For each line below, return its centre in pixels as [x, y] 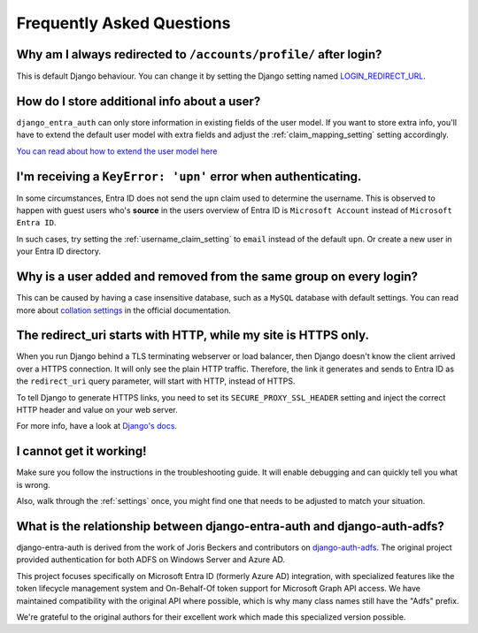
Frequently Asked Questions [123, 23]
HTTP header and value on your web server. [97, 409]
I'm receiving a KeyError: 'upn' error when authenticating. [189, 176]
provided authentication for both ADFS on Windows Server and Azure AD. [151, 560]
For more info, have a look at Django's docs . [96, 426]
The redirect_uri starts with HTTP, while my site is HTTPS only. [193, 336]
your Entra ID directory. [59, 251]
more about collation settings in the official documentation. [124, 310]
